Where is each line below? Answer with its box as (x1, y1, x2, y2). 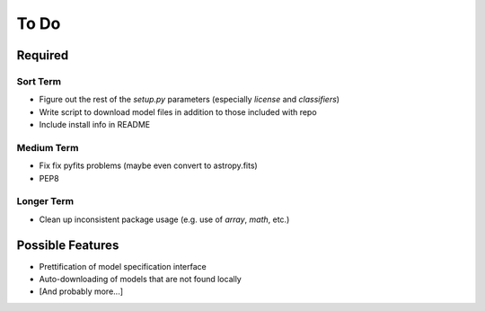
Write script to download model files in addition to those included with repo (39, 106, 318, 117)
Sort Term (16, 75, 62, 87)
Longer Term (16, 195, 75, 208)
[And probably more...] (39, 286, 124, 297)
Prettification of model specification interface (39, 261, 207, 271)
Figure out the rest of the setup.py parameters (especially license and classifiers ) (39, 94, 340, 105)
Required (16, 48, 69, 63)
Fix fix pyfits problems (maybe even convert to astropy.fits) (39, 160, 258, 171)
